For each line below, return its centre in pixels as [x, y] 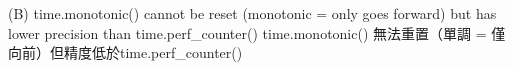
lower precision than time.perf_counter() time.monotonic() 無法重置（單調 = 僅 [257, 32]
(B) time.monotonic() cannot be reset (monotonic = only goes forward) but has [252, 13]
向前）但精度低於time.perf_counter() [125, 52]
